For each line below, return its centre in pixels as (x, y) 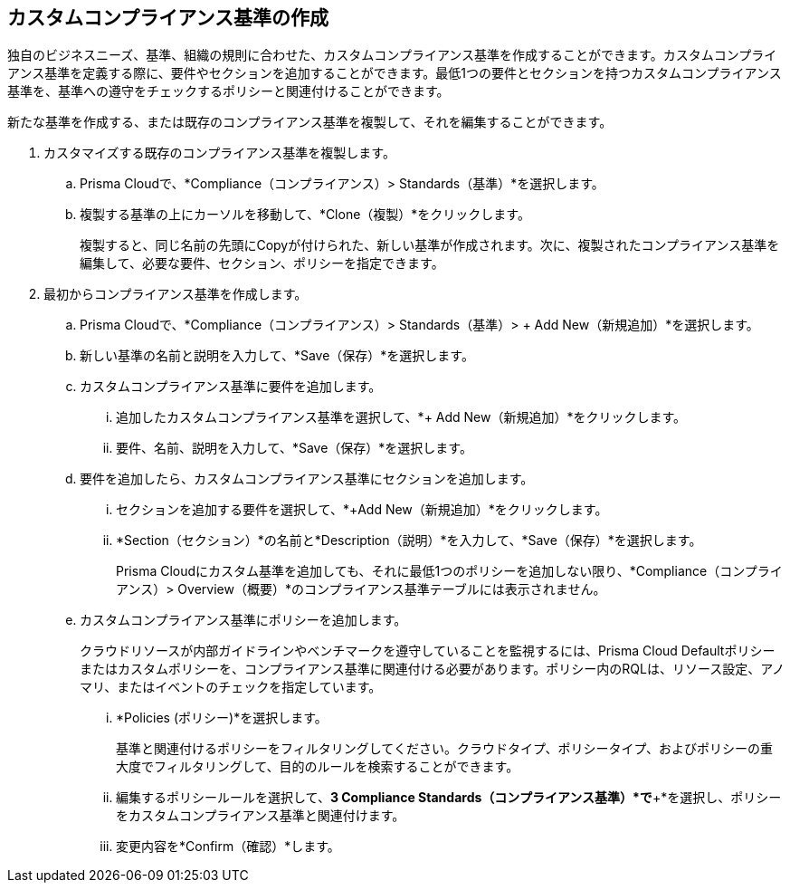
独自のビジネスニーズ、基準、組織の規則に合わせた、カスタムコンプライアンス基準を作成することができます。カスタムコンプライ (392, 55)
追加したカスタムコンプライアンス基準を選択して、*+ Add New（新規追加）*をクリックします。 (401, 417)
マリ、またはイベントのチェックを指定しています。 (231, 687)
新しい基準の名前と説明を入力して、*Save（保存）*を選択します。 (277, 356)
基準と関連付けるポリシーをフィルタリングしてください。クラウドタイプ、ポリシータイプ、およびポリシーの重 (445, 749)
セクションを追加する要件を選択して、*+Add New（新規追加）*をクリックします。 (362, 510)
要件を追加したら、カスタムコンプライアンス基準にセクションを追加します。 (307, 479)
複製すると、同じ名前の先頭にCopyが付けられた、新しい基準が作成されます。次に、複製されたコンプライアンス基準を (430, 245)
